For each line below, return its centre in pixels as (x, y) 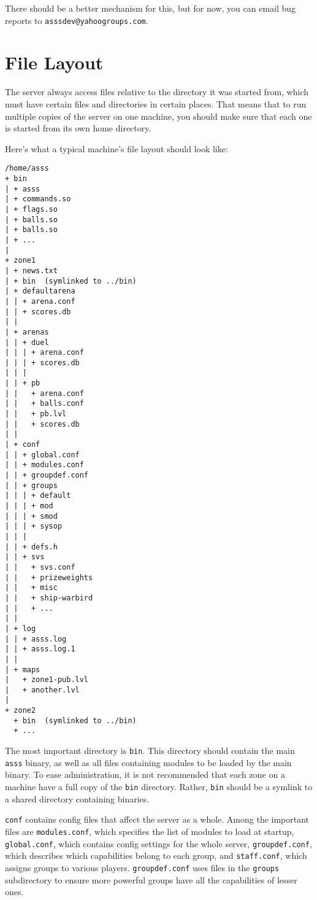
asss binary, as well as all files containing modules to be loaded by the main (148, 762)
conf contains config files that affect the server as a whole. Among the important (157, 819)
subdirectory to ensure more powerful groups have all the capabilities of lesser (151, 879)
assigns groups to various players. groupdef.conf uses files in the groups (142, 867)
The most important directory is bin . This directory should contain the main (150, 751)
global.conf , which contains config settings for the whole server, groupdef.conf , (158, 843)
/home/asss (27, 169)
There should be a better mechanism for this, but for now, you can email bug (151, 8)
